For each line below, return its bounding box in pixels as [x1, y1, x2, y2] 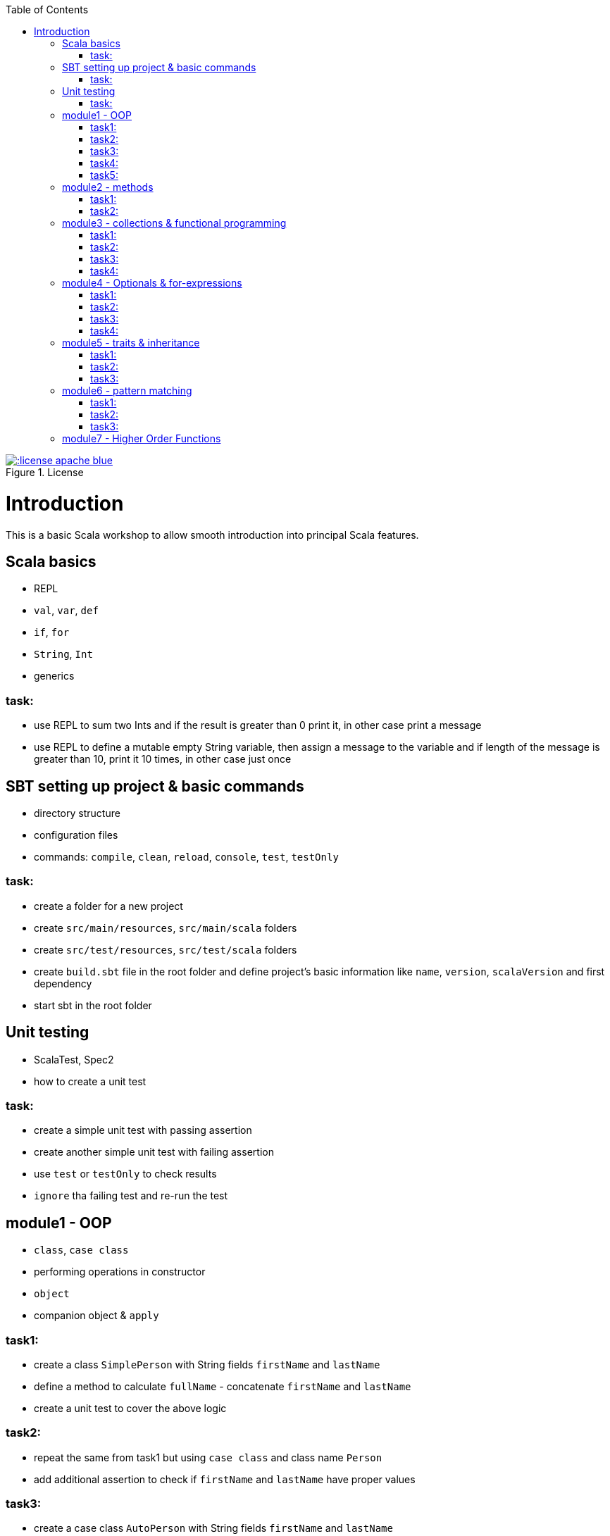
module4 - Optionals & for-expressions [62, 277, 242, 289]
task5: [90, 169, 118, 181]
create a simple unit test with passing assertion [34, 1124, 252, 1137]
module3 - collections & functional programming [62, 217, 287, 229]
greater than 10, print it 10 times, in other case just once [34, 753, 292, 766]
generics [34, 670, 75, 682]
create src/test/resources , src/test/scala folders [34, 943, 297, 956]
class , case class [34, 1244, 129, 1256]
